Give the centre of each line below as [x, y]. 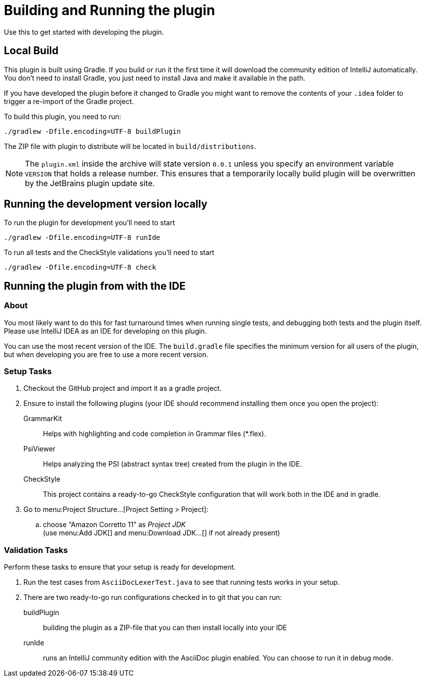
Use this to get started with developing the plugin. [84, 32]
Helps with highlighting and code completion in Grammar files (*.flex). [155, 434]
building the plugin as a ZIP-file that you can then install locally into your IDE [165, 628]
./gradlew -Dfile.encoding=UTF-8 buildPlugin [92, 131]
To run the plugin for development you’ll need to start [90, 223]
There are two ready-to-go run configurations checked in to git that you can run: [153, 597]
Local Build [31, 51]
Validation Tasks [36, 550]
